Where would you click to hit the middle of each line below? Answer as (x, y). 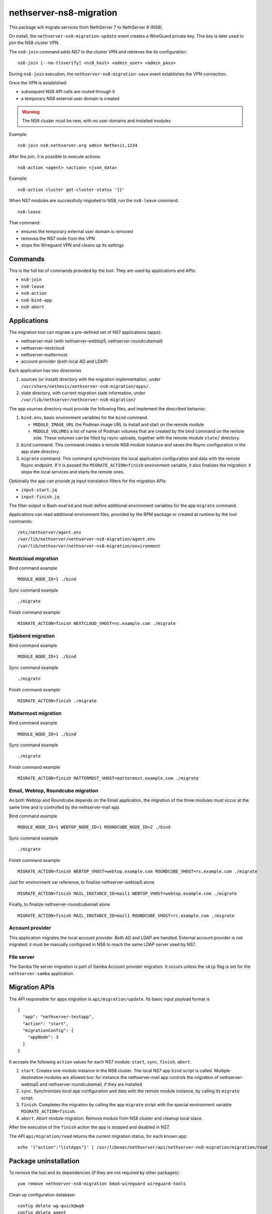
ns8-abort (33, 307)
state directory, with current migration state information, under (83, 393)
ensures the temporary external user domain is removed (77, 232)
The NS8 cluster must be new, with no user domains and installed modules (97, 121)
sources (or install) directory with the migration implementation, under (91, 379)
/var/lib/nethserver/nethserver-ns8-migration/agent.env (87, 539)
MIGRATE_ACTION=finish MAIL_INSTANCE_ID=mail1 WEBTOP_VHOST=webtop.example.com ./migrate (127, 893)
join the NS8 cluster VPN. (34, 43)
